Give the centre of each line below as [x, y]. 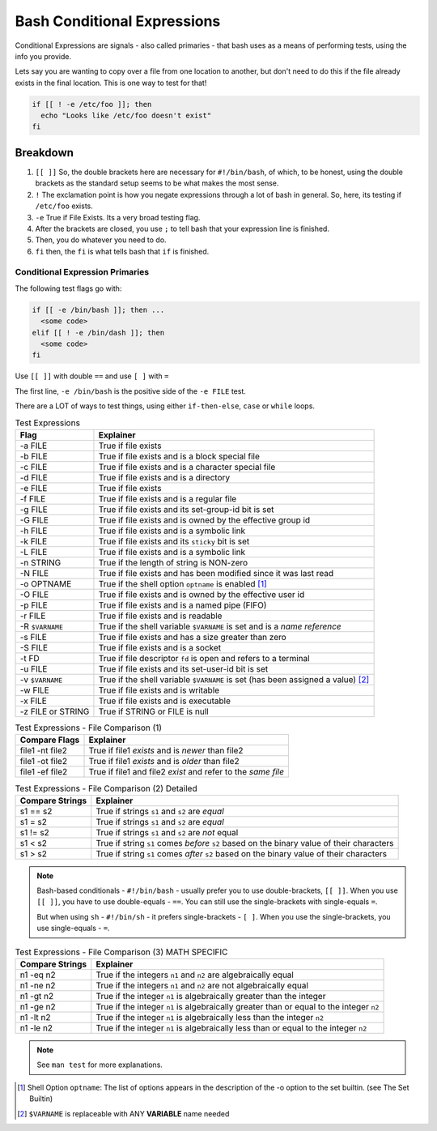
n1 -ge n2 [38, 1007]
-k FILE [34, 541]
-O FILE [34, 594]
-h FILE [34, 531]
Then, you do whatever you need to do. [101, 240]
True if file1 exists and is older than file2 [164, 762]
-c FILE [34, 467]
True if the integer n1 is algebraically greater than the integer [211, 997]
